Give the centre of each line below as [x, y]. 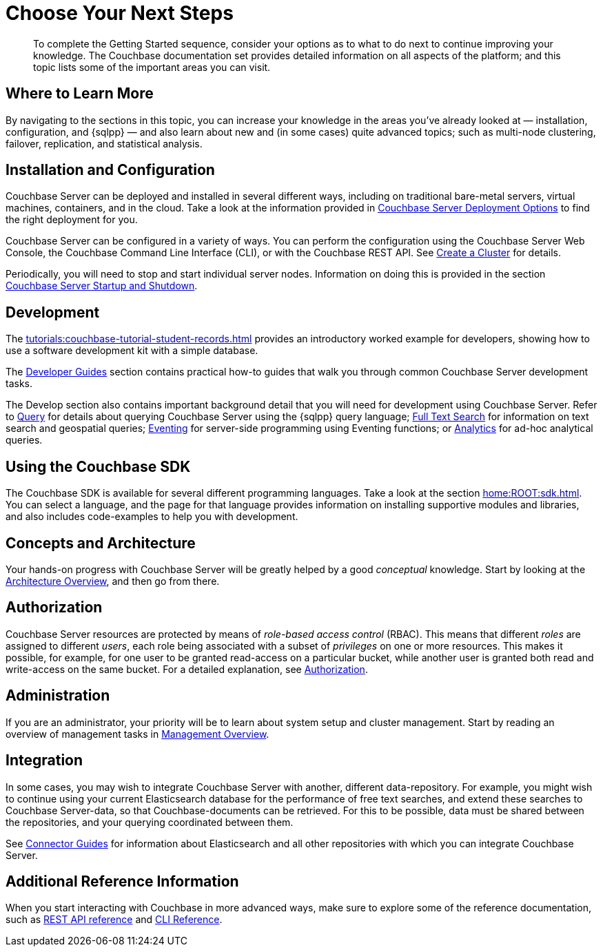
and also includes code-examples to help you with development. [152, 517]
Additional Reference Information [122, 881]
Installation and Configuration [110, 170]
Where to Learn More [80, 94]
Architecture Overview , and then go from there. [113, 581]
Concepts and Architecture [101, 543]
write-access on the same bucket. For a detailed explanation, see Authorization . [187, 669]
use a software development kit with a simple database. [132, 351]
